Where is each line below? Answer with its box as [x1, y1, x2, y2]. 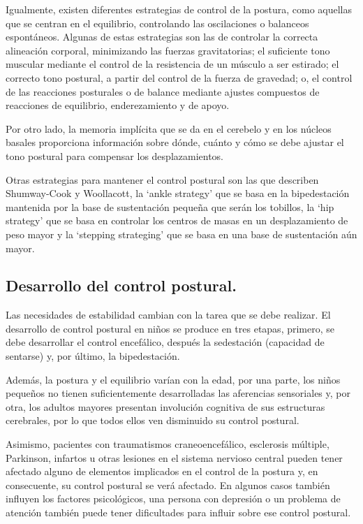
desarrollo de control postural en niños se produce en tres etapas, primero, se [6, 321, 335, 335]
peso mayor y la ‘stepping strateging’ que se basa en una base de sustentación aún [6, 226, 357, 241]
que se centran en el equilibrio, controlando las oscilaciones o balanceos [6, 15, 309, 30]
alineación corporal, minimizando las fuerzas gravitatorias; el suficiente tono [6, 43, 330, 57]
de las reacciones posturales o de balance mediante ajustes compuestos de [6, 84, 320, 99]
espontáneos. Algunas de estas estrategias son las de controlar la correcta [6, 29, 318, 44]
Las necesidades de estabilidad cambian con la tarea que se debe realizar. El [6, 307, 331, 322]
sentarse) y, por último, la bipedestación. [6, 349, 180, 363]
